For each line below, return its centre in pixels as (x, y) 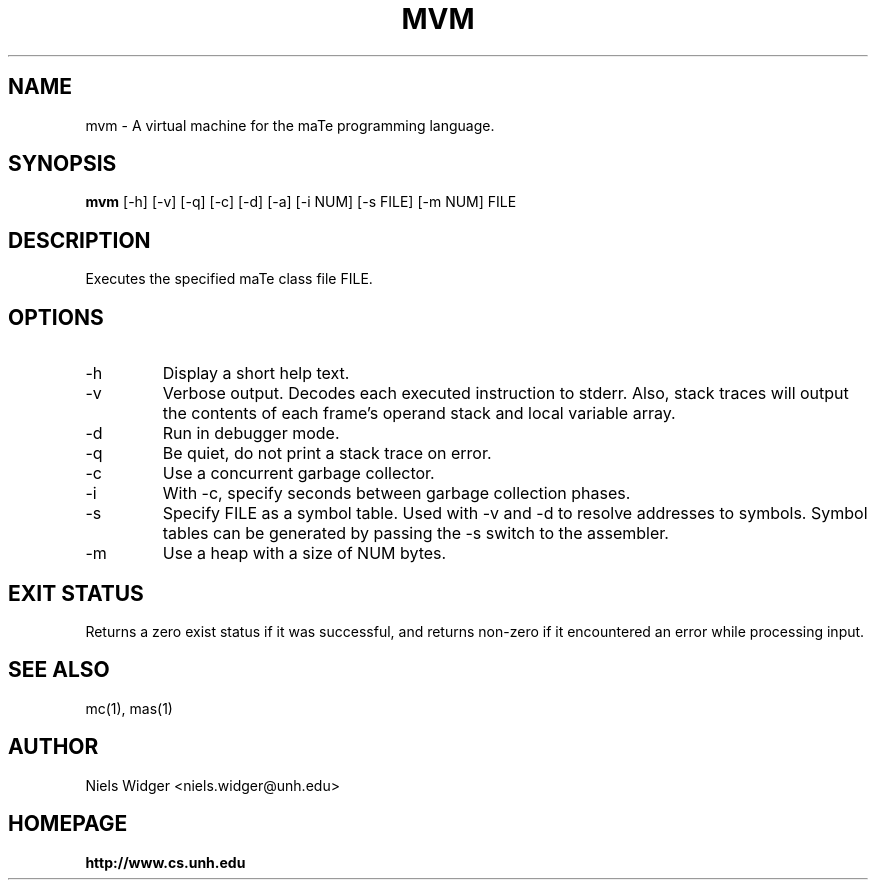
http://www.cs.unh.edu (165, 862)
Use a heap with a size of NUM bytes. (304, 553)
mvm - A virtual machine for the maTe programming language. (290, 125)
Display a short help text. (256, 373)
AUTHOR (53, 747)
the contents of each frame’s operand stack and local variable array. (419, 413)
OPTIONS (56, 317)
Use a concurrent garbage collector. (298, 473)
